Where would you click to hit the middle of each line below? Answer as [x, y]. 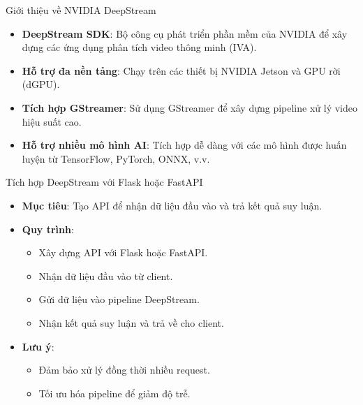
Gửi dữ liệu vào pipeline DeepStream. [119, 299]
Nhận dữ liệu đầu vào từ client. [106, 275]
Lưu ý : [38, 346]
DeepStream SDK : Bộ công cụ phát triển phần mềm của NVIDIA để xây [185, 33]
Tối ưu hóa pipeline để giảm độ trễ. [114, 393]
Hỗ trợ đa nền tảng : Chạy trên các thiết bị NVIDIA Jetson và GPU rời [181, 70]
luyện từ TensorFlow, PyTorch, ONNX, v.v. [116, 158]
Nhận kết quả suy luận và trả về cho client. [131, 322]
